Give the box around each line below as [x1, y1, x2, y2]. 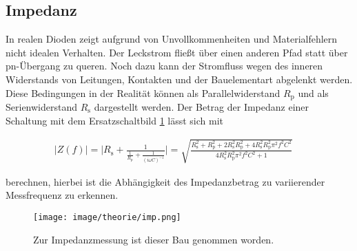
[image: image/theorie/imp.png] [33, 212, 181, 223]
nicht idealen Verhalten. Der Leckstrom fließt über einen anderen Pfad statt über [6, 45, 348, 59]
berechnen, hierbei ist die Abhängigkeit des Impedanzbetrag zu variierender [6, 174, 325, 188]
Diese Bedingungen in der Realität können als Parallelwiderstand [6, 85, 280, 100]
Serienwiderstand [6, 100, 78, 114]
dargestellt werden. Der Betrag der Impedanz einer [94, 100, 309, 114]
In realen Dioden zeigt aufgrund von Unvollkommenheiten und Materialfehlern [6, 32, 338, 46]
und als [298, 85, 329, 100]
